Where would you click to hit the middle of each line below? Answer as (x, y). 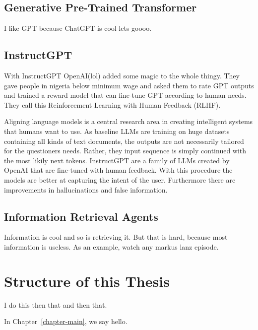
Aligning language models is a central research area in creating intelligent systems (129, 121)
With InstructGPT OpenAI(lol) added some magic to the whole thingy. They (122, 75)
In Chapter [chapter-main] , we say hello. (66, 321)
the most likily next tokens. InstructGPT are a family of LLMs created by (117, 160)
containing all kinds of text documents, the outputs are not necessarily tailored (124, 141)
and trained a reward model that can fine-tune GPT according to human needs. (125, 95)
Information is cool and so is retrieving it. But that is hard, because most (116, 237)
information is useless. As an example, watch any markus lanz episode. (111, 246)
